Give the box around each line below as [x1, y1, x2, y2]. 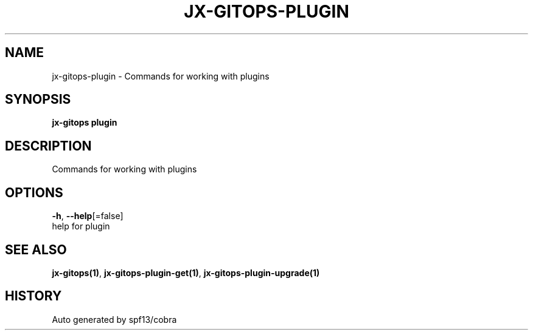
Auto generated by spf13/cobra [52, 314, 177, 325]
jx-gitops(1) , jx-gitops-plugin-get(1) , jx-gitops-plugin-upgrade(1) [52, 267, 320, 278]
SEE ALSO [5, 242, 67, 257]
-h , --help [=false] [52, 211, 124, 222]
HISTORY [5, 288, 62, 304]
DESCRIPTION [5, 138, 92, 154]
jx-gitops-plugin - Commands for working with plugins [52, 70, 270, 81]
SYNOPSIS [5, 92, 71, 107]
